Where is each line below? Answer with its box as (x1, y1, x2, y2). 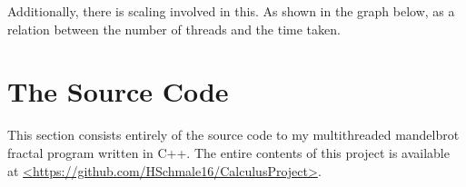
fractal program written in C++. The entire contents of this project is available (7, 143, 450, 162)
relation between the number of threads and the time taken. (7, 19, 341, 38)
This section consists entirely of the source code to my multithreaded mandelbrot (7, 125, 460, 144)
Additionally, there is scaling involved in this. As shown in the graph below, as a (7, 2, 455, 20)
